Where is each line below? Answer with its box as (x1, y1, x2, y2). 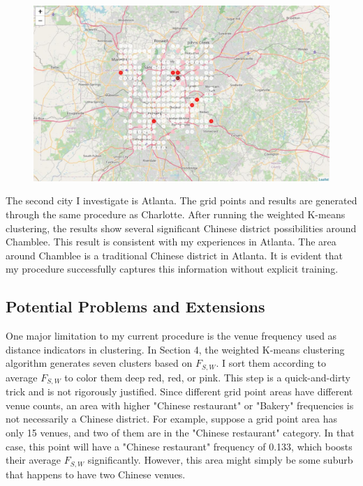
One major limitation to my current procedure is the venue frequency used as (6, 328, 337, 343)
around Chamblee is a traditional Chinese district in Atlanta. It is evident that (6, 248, 343, 262)
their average (6, 453, 61, 467)
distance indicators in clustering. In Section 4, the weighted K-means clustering (6, 342, 345, 356)
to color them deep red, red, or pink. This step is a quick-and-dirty (64, 370, 350, 384)
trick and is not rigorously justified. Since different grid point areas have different (6, 384, 353, 399)
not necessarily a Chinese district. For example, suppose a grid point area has (6, 411, 337, 426)
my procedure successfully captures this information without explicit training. (6, 261, 339, 276)
